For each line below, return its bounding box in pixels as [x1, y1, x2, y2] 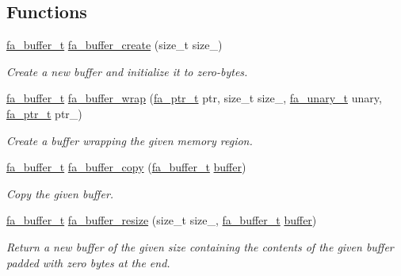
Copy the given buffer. [6, 185, 114, 201]
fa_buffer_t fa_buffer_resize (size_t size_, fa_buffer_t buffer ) [6, 212, 317, 228]
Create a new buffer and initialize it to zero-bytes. [6, 63, 248, 79]
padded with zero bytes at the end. [6, 254, 170, 270]
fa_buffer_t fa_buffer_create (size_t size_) [6, 36, 223, 53]
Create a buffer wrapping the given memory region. [6, 132, 253, 148]
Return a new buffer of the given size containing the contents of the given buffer [6, 238, 394, 255]
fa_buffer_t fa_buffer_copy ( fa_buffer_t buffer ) [6, 159, 246, 175]
